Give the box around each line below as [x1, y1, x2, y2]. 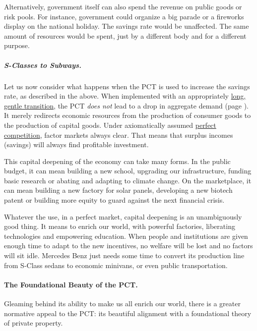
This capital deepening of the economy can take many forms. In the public [4, 156, 231, 166]
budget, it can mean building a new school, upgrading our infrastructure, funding [4, 165, 252, 176]
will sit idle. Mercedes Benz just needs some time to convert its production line [4, 250, 245, 261]
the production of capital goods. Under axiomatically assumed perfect [4, 119, 216, 130]
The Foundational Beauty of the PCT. [4, 279, 138, 289]
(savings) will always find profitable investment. [4, 139, 149, 150]
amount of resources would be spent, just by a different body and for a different [4, 30, 247, 41]
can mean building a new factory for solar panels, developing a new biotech [4, 185, 233, 195]
